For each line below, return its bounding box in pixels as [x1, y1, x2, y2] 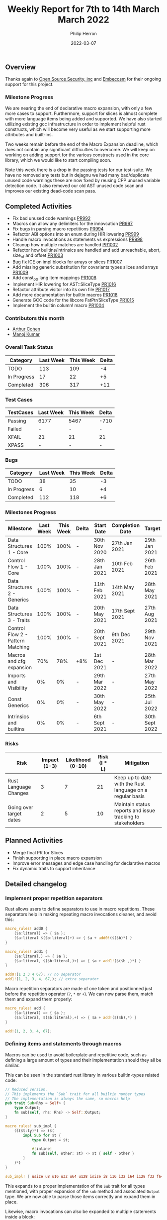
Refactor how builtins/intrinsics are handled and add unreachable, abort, [12, 247, 161, 253]
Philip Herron [70, 30, 97, 36]
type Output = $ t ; [31, 1137, 70, 1142]
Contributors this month [5, 314, 65, 321]
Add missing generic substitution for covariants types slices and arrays [12, 264, 158, 270]
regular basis [114, 793, 145, 800]
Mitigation [124, 759, 150, 766]
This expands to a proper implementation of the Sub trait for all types [5, 1183, 145, 1189]
